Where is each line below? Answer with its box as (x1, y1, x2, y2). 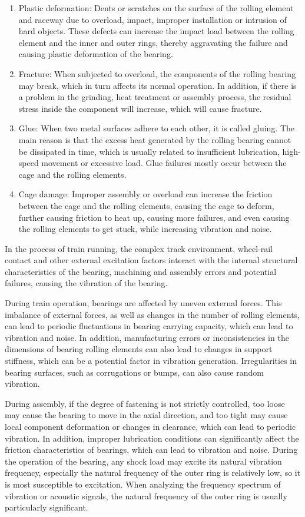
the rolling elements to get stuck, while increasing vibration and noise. (18, 223, 272, 235)
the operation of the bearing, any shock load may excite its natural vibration (5, 455, 282, 467)
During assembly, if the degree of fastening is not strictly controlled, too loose (5, 397, 285, 409)
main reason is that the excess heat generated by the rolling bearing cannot (18, 133, 291, 145)
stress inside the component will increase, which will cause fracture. (18, 102, 262, 114)
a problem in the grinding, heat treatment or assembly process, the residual (18, 91, 291, 103)
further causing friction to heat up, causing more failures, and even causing (18, 211, 290, 223)
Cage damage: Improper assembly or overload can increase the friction (18, 188, 273, 200)
